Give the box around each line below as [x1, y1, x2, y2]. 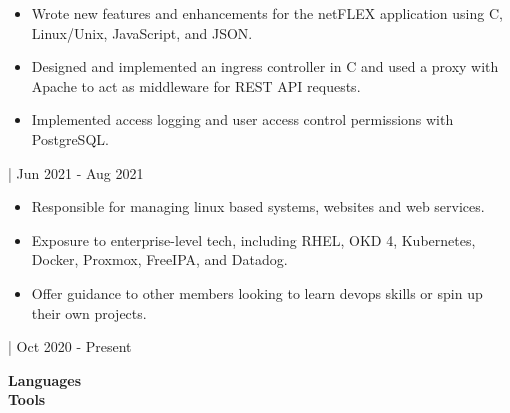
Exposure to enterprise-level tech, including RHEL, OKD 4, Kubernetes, [31, 229, 476, 250]
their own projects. [31, 302, 147, 323]
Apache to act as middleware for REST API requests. [31, 75, 361, 96]
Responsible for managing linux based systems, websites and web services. [31, 196, 485, 217]
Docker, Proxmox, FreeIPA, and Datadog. [31, 249, 288, 270]
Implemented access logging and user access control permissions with [31, 109, 454, 130]
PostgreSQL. [31, 128, 109, 149]
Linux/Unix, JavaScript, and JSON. [31, 22, 253, 43]
